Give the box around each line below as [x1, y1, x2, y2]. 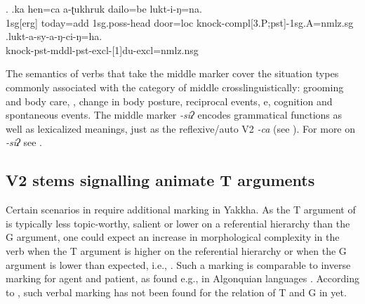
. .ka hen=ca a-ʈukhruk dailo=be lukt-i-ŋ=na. [6, 1, 202, 15]
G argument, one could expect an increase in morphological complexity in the [6, 230, 340, 244]
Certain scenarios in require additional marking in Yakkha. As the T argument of [6, 202, 356, 217]
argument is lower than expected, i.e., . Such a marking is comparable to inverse [6, 257, 351, 272]
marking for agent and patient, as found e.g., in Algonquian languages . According [6, 271, 359, 286]
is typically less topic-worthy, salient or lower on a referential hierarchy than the [6, 216, 350, 230]
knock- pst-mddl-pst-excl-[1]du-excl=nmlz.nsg [6, 42, 199, 57]
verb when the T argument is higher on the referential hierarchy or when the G [6, 243, 347, 258]
